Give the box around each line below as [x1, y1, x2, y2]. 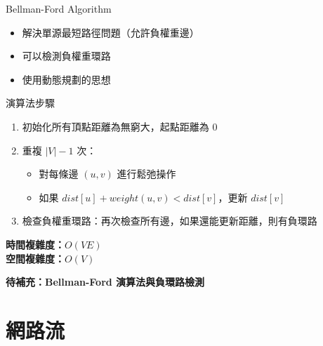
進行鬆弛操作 [117, 166, 176, 181]
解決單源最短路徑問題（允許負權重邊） [22, 25, 199, 39]
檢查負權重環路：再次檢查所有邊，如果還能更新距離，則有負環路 [22, 213, 317, 228]
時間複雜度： [6, 237, 65, 251]
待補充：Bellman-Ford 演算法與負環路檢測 [6, 274, 205, 289]
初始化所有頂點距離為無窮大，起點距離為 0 [22, 119, 218, 133]
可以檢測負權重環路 [22, 48, 111, 63]
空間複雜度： [6, 251, 65, 265]
